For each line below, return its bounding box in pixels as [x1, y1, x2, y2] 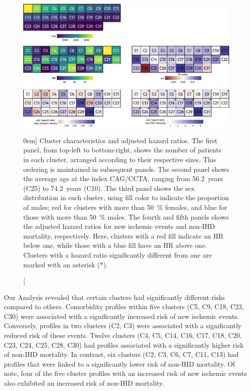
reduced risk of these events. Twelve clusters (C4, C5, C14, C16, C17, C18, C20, [4, 330, 242, 340]
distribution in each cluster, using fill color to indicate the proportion [23, 192, 229, 203]
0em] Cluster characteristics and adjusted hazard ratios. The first [23, 135, 218, 145]
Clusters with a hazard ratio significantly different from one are [23, 249, 212, 260]
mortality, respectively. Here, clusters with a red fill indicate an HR [23, 230, 224, 241]
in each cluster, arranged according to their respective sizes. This [23, 154, 217, 164]
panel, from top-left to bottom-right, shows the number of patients [23, 145, 221, 155]
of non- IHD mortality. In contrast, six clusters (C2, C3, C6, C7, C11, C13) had [4, 349, 239, 359]
